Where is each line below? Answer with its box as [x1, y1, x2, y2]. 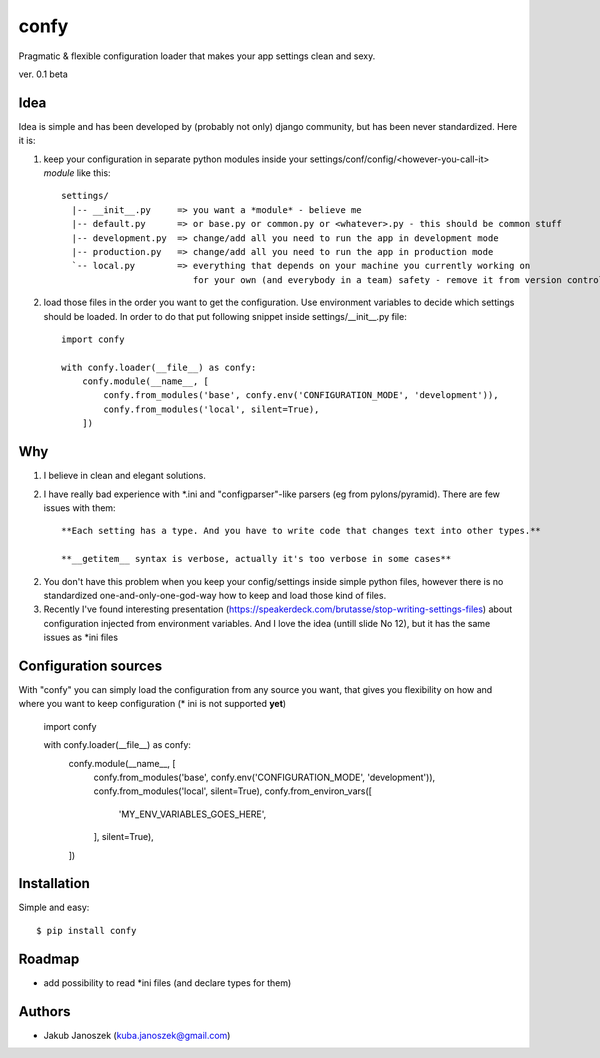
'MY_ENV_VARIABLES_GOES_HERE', [118, 808, 267, 820]
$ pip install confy [36, 925, 137, 936]
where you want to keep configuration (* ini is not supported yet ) [18, 698, 287, 710]
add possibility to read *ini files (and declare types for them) [43, 976, 292, 989]
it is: [18, 135, 36, 147]
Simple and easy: [18, 901, 90, 914]
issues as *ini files [43, 631, 119, 644]
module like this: [43, 167, 111, 179]
